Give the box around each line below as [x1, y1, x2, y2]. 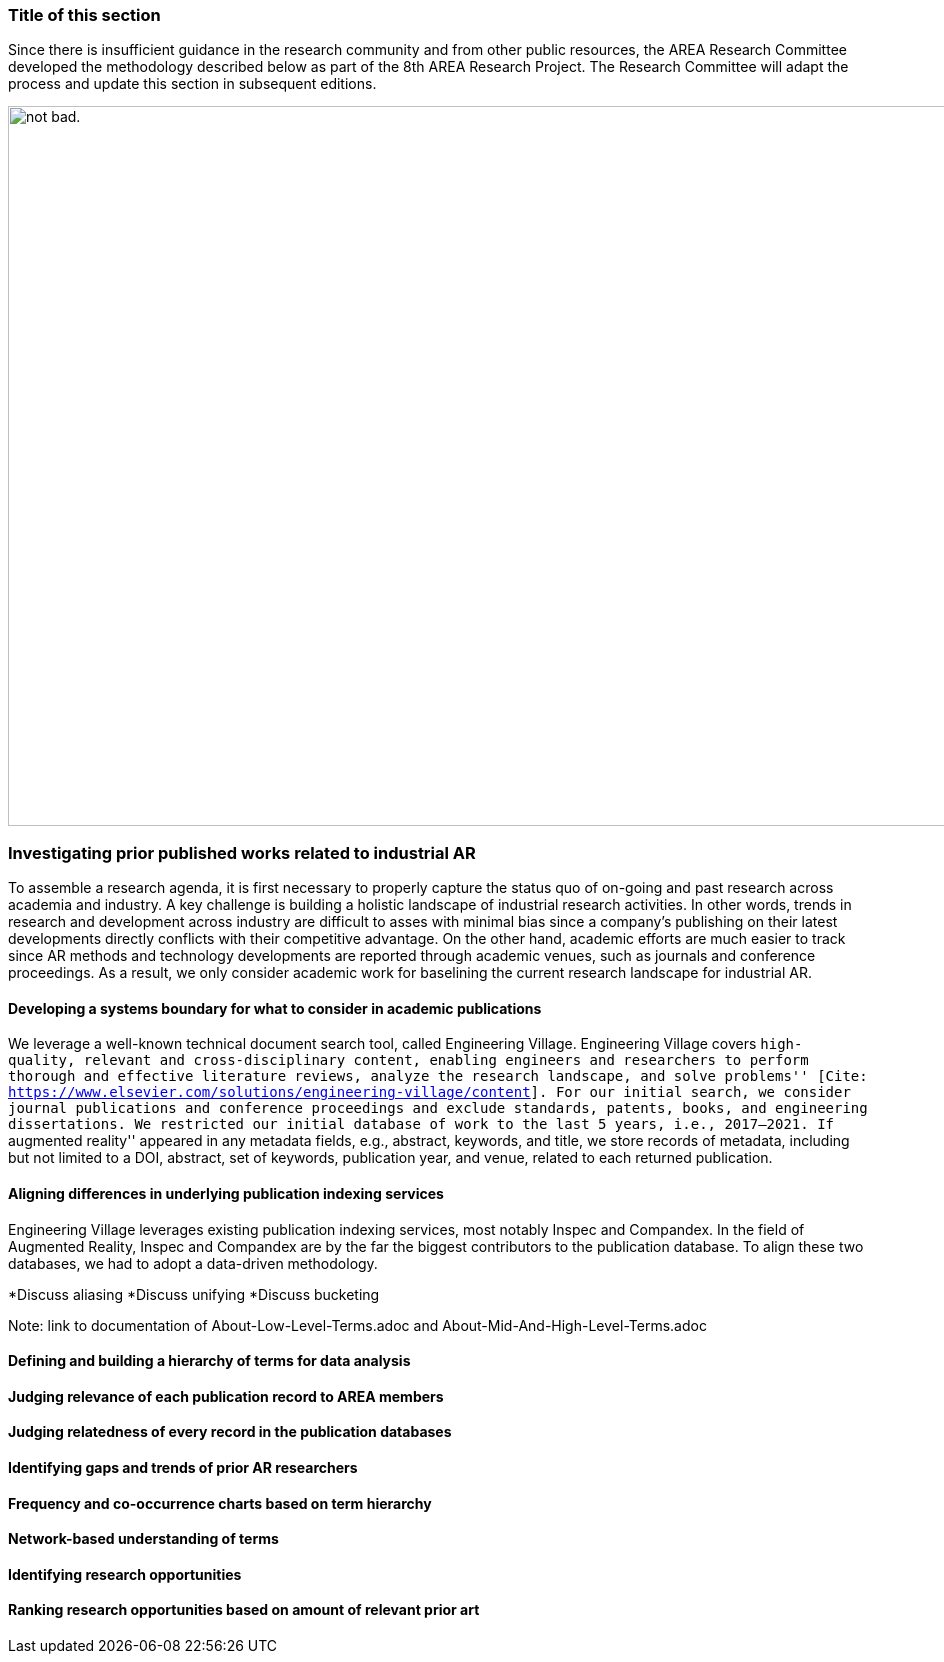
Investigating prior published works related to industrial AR [8, 842, 476, 863]
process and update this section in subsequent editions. [8, 75, 377, 93]
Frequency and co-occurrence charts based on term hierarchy [8, 1494, 432, 1512]
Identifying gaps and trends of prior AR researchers [8, 1459, 358, 1476]
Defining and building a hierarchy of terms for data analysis [8, 1352, 411, 1370]
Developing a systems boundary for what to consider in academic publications [8, 999, 542, 1017]
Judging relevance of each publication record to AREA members [8, 1387, 444, 1405]
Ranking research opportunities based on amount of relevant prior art [8, 1601, 480, 1619]
